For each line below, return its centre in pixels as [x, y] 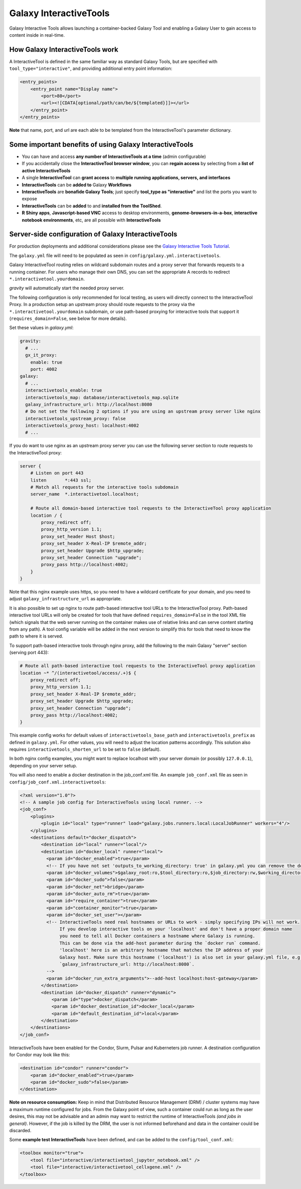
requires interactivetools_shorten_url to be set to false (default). [85, 749]
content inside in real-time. [37, 35]
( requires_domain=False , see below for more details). [68, 319]
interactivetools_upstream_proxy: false [76, 418]
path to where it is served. [36, 636]
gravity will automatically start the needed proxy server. [67, 288]
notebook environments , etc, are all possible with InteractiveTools [91, 220]
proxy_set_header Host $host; [78, 536]
